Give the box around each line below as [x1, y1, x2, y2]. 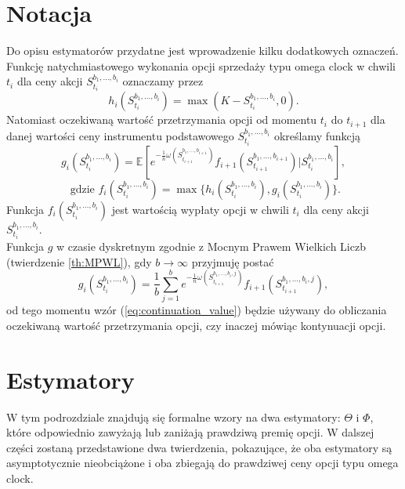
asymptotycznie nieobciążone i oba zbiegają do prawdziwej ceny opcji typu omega [6, 455, 399, 471]
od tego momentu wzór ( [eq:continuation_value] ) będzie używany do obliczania [6, 302, 387, 318]
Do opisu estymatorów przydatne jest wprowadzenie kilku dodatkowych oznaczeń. [6, 42, 399, 59]
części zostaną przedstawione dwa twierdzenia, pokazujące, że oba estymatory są [6, 439, 392, 455]
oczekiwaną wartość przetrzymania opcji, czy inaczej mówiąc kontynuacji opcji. [6, 317, 386, 333]
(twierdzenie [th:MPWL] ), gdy [6, 253, 152, 270]
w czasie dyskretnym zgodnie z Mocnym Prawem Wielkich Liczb [56, 237, 366, 254]
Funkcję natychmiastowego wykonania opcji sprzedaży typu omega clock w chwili [6, 57, 396, 74]
